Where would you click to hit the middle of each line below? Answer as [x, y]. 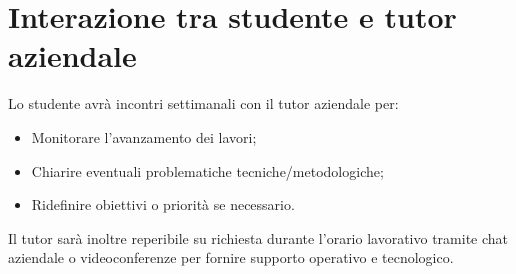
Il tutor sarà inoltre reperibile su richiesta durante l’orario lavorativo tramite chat [258, 237]
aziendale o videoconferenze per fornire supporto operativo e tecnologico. [231, 257]
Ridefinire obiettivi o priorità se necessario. [163, 204]
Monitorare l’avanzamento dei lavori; [144, 136]
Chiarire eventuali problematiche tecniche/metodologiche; [207, 170]
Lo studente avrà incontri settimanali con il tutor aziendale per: [203, 103]
